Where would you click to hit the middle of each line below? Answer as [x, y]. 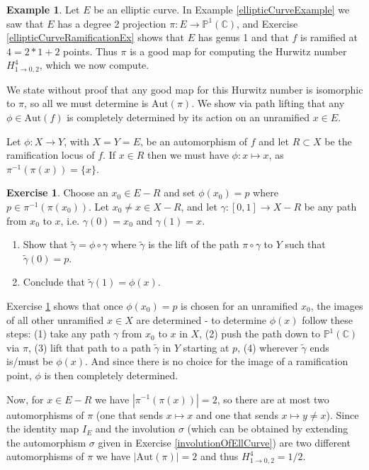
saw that [25, 23]
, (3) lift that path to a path [90, 347]
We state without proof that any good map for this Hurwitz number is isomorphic [185, 89]
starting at [206, 347]
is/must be [30, 361]
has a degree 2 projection [112, 23]
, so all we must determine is [86, 103]
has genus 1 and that [243, 37]
